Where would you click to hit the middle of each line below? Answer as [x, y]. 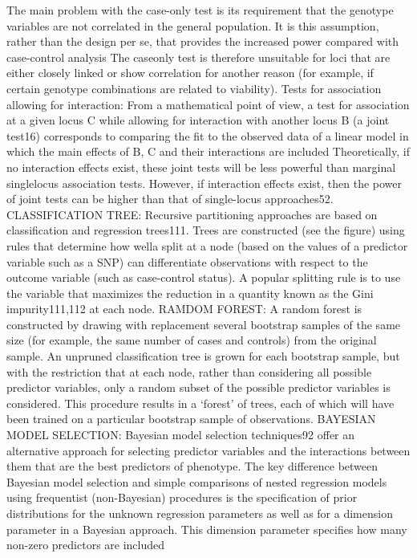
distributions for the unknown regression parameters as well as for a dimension [200, 513]
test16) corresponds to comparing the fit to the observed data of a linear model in [208, 135]
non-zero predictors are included [86, 545]
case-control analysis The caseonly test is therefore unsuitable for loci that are [198, 57]
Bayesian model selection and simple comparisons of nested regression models [197, 481]
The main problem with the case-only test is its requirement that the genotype [200, 10]
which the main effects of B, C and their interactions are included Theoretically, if [208, 151]
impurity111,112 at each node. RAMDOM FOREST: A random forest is [184, 309]
